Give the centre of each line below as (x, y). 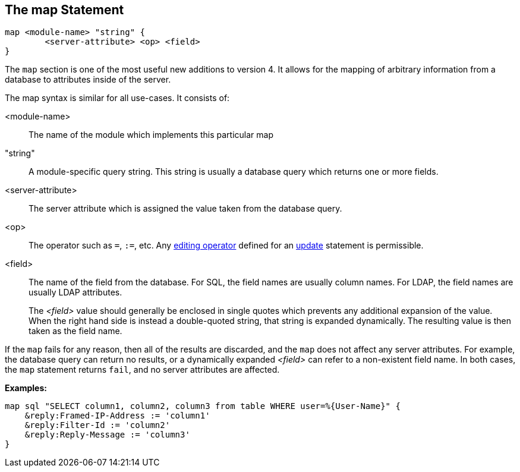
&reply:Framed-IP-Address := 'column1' (117, 416)
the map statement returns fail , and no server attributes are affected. (142, 370)
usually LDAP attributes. (75, 292)
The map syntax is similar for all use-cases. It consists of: (117, 98)
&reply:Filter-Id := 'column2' (97, 425)
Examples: (26, 388)
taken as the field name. (75, 331)
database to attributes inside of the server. (88, 80)
